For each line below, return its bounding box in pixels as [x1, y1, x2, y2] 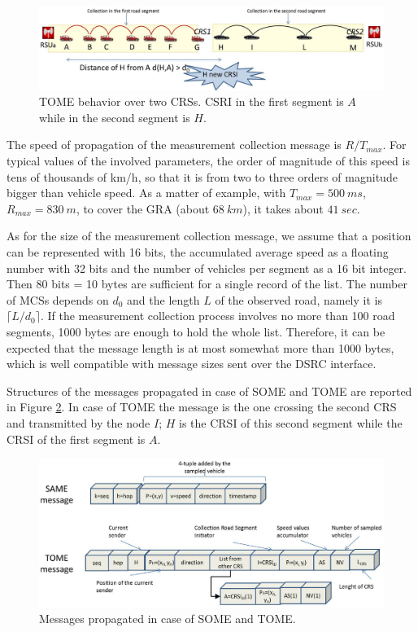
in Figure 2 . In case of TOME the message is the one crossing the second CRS [7, 398, 397, 415]
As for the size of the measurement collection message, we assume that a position [7, 227, 411, 244]
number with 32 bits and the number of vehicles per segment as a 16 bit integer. [7, 259, 407, 276]
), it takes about [242, 200, 324, 217]
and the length [127, 291, 200, 308]
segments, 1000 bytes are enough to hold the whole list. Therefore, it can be [7, 323, 385, 340]
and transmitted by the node [7, 414, 150, 431]
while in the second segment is [39, 108, 190, 125]
